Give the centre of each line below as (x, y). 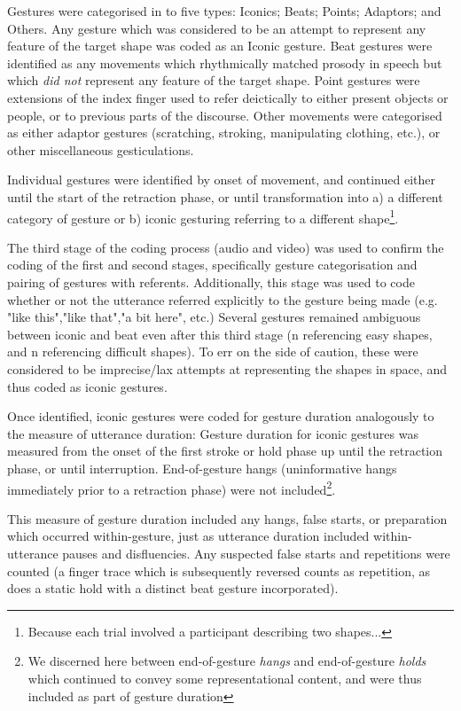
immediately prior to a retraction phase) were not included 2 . (172, 488)
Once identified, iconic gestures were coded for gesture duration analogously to (221, 416)
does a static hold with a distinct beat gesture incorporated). (173, 588)
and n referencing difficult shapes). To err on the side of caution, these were (213, 352)
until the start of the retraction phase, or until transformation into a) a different (225, 196)
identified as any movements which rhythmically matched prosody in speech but (225, 63)
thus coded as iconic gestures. (87, 386)
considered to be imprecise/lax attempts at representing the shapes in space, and (227, 368)
